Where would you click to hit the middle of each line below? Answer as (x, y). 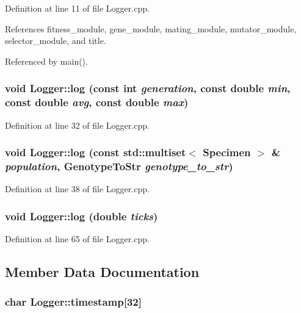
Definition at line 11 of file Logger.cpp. (77, 8)
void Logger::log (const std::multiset (96, 152)
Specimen (227, 152)
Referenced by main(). (46, 61)
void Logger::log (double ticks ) (82, 216)
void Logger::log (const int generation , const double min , (148, 88)
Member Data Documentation (102, 272)
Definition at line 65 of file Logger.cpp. (77, 239)
